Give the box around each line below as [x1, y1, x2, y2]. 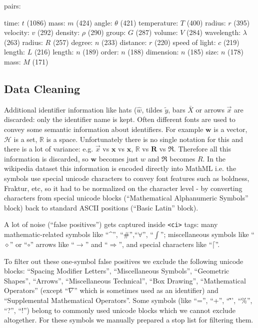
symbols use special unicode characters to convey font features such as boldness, [4, 172, 249, 183]
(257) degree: [52, 36, 93, 47]
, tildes [141, 104, 162, 114]
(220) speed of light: [154, 36, 216, 47]
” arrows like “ [30, 238, 74, 249]
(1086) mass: [26, 17, 65, 27]
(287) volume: [135, 27, 178, 37]
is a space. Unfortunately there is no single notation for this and [46, 133, 243, 144]
